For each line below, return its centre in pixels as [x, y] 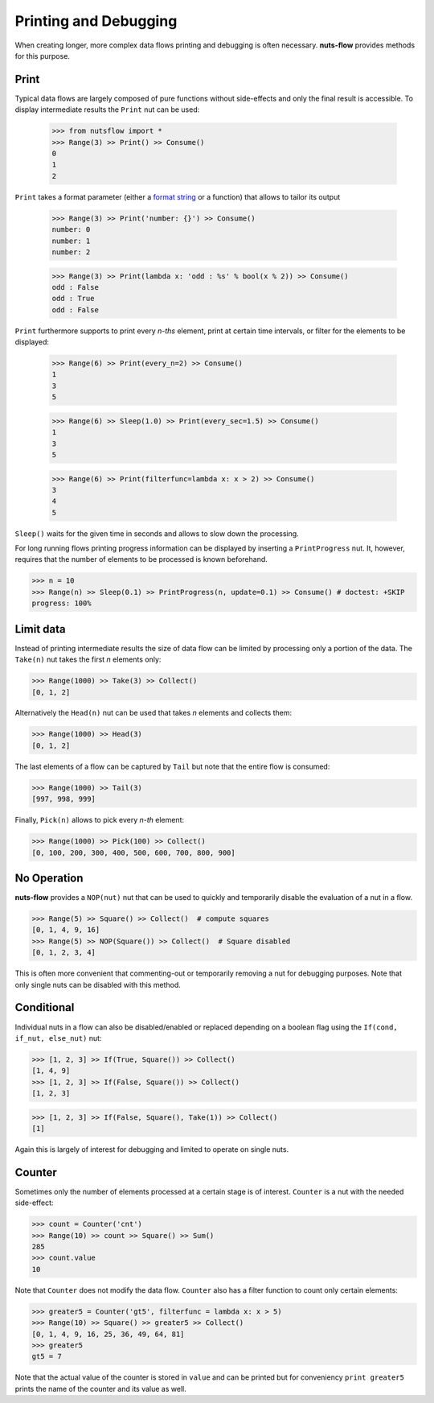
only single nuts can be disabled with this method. [98, 984]
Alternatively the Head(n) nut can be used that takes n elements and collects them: [154, 713]
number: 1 [71, 241]
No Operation [49, 878]
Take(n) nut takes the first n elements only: [88, 659]
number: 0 [71, 230]
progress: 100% [61, 603]
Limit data [40, 629]
